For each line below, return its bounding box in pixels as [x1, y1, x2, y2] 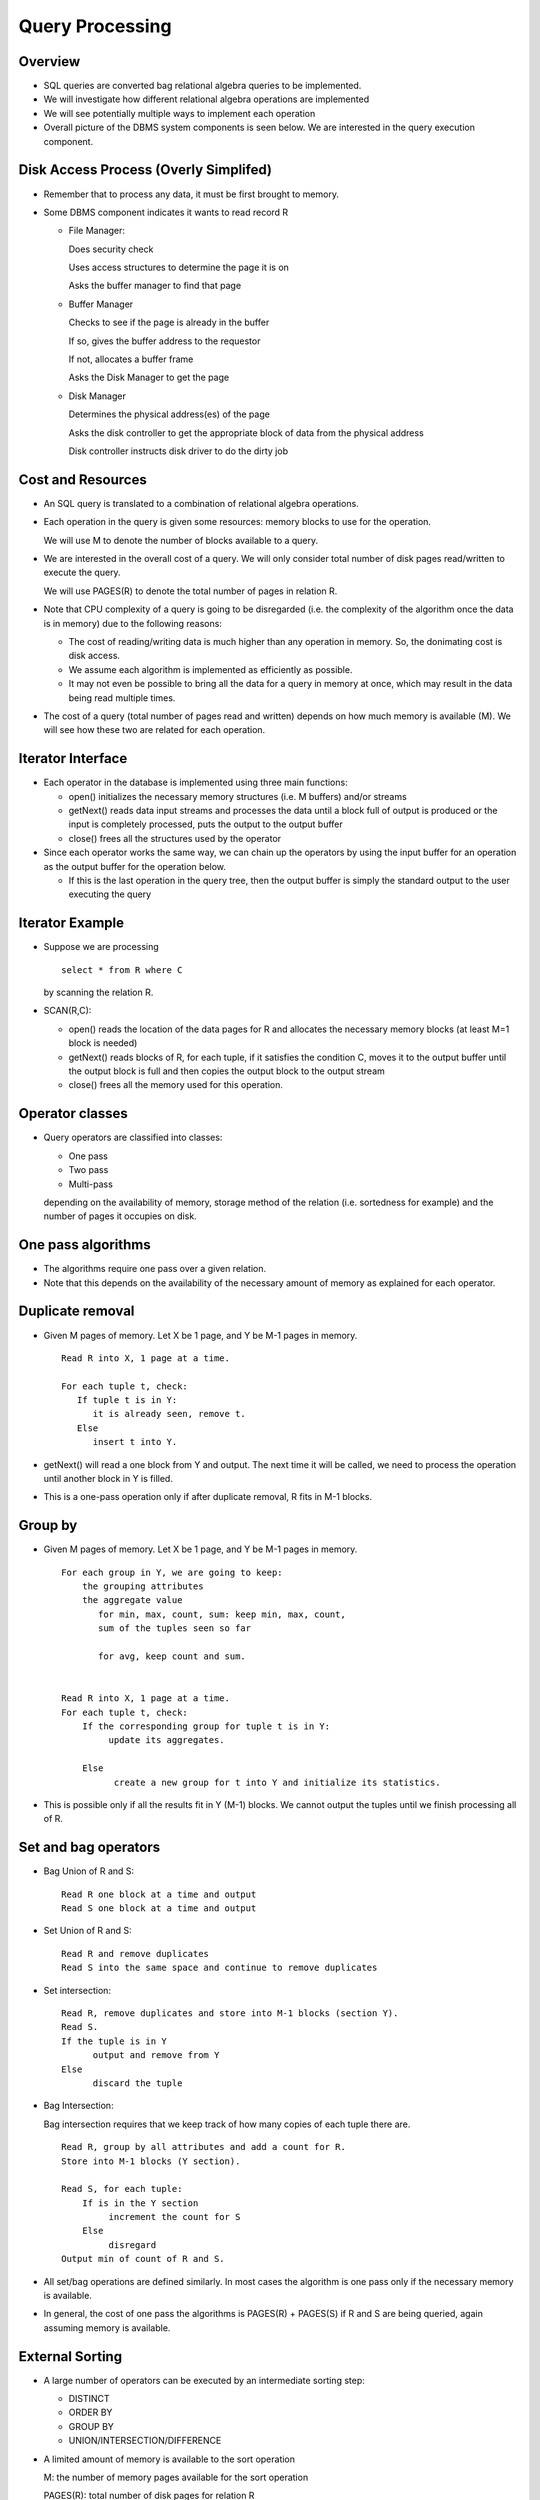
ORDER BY [68, 2406, 113, 2419]
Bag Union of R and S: [43, 1865, 135, 1877]
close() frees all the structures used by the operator [68, 832, 282, 844]
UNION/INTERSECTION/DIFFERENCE [68, 2435, 222, 2447]
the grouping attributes [81, 1581, 204, 1592]
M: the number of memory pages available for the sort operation [43, 2471, 309, 2484]
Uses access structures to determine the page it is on [68, 261, 290, 274]
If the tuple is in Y [61, 2035, 167, 2047]
